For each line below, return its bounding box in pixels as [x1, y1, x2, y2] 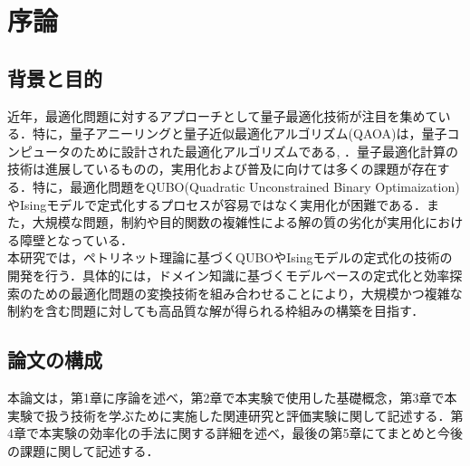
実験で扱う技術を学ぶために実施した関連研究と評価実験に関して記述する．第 [7, 405, 464, 424]
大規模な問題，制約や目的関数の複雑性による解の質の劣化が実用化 [32, 213, 426, 232]
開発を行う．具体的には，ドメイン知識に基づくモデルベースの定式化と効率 [7, 265, 450, 284]
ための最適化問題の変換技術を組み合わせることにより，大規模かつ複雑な [32, 283, 463, 302]
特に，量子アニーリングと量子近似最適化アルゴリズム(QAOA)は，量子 [32, 124, 447, 143]
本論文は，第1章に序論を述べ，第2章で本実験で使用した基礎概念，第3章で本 [7, 387, 457, 406]
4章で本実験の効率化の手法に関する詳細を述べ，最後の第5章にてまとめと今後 [7, 423, 463, 442]
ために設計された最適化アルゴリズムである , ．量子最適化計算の [82, 141, 459, 160]
